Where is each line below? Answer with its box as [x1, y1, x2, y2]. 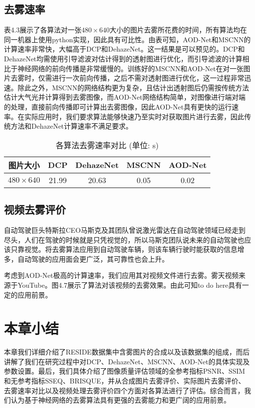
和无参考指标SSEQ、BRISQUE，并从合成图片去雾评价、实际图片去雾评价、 [4, 376, 245, 385]
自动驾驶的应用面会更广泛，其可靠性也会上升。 [17, 253, 169, 264]
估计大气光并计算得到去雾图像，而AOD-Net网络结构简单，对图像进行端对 [4, 92, 239, 102]
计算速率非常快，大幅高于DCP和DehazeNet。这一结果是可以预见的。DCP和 [4, 44, 245, 54]
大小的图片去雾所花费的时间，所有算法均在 [109, 25, 247, 35]
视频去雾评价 [4, 202, 66, 217]
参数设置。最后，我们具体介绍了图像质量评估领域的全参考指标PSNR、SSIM [4, 366, 245, 376]
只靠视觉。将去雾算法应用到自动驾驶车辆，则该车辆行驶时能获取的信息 [10, 244, 237, 254]
